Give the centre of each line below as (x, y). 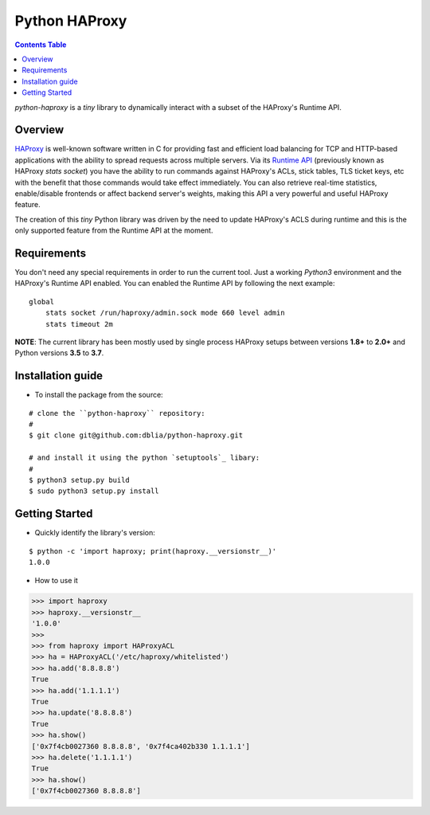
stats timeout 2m (79, 324)
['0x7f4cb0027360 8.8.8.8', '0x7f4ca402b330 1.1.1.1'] (141, 746)
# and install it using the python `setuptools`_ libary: (145, 458)
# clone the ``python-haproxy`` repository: (117, 413)
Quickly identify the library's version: (95, 533)
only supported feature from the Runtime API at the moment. (114, 230)
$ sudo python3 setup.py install (94, 491)
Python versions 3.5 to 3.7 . (59, 353)
